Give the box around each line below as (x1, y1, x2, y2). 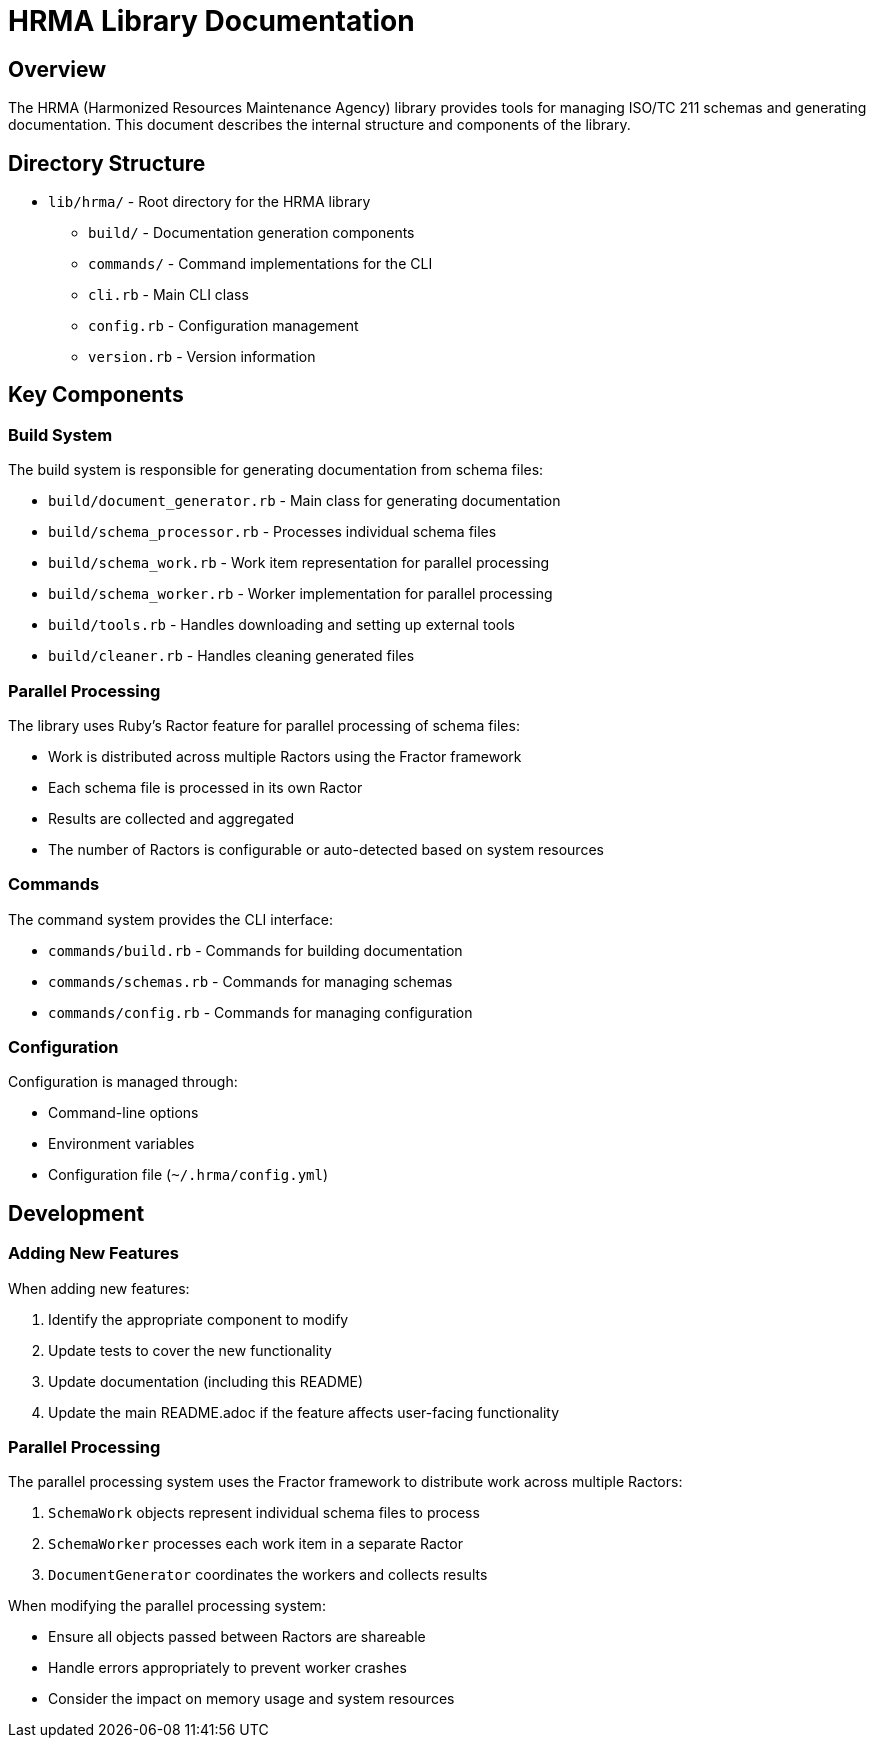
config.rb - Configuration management (88, 317, 359, 335)
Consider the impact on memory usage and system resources (48, 1690, 455, 1708)
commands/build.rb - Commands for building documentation (48, 941, 463, 959)
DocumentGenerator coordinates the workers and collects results (48, 1566, 488, 1584)
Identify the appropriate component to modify (48, 1310, 349, 1328)
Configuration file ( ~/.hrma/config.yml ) (48, 1166, 329, 1184)
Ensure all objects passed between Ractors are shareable (48, 1628, 426, 1646)
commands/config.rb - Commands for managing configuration (48, 1003, 473, 1021)
